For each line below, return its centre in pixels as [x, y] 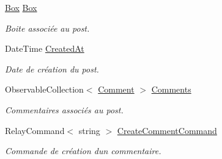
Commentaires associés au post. [64, 109]
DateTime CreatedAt [45, 48]
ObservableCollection [44, 89]
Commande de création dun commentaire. [83, 151]
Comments [171, 89]
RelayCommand [35, 130]
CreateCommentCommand [167, 130]
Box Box [21, 7]
